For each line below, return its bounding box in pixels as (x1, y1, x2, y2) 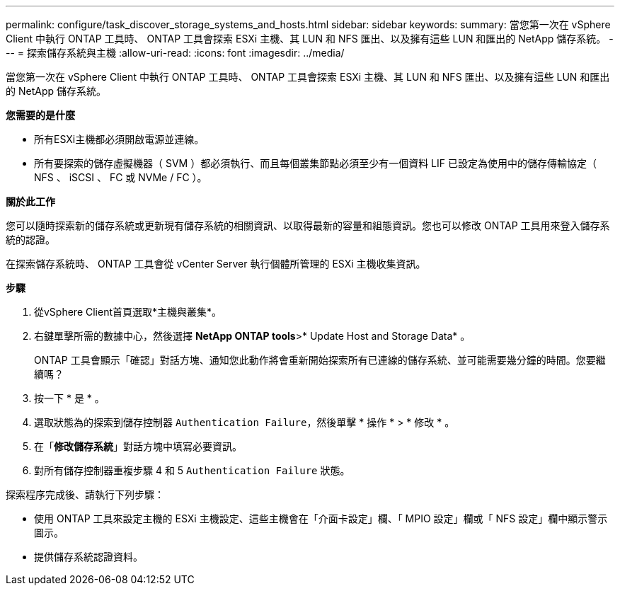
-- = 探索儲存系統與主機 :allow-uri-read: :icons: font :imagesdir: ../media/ (6, 47, 345, 59)
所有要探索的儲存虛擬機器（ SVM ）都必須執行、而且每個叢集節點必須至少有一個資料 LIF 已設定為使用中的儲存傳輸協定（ (34, 157, 597, 169)
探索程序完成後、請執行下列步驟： (6, 488, 164, 500)
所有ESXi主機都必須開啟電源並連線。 (34, 133, 205, 145)
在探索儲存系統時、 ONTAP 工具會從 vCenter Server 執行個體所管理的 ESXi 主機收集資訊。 (6, 258, 426, 270)
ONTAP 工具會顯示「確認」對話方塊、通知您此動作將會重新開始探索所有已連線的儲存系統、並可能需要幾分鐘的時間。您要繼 (34, 354, 606, 366)
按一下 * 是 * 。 (34, 392, 105, 404)
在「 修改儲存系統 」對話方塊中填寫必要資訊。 (34, 440, 242, 452)
